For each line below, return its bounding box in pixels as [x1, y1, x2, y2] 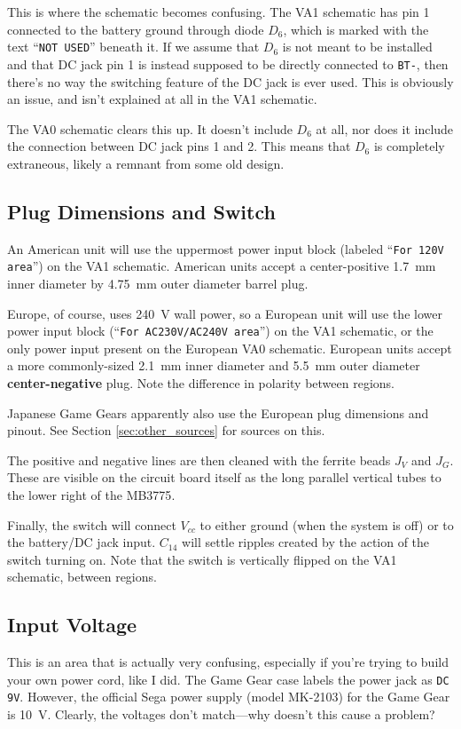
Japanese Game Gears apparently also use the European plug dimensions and [7, 403, 429, 422]
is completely [373, 137, 445, 155]
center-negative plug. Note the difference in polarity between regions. [7, 374, 395, 392]
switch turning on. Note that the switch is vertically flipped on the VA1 [7, 550, 397, 568]
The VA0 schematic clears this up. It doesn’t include [7, 119, 293, 138]
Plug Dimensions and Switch [7, 197, 276, 225]
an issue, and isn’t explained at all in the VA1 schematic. [7, 90, 317, 108]
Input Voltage [7, 611, 137, 638]
